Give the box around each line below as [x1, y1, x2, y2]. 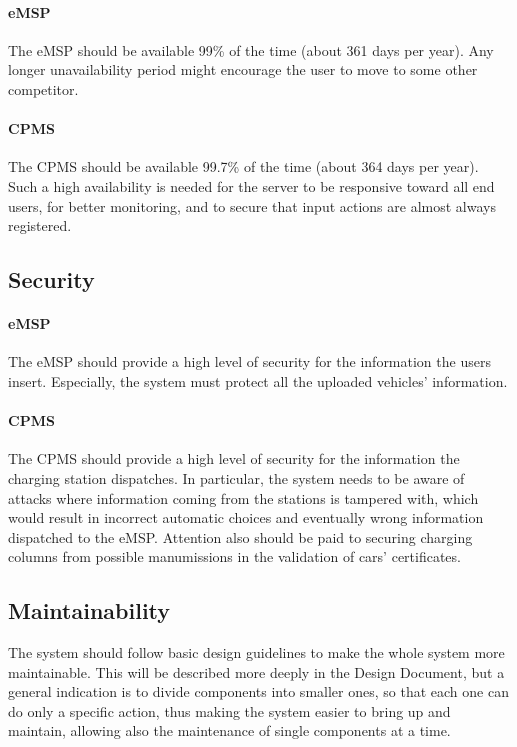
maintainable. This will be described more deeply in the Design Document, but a [8, 661, 505, 682]
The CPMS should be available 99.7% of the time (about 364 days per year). [8, 156, 479, 177]
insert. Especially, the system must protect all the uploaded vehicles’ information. [8, 370, 508, 391]
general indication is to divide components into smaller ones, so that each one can [8, 681, 509, 702]
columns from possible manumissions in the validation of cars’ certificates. [8, 546, 461, 567]
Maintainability [8, 595, 171, 626]
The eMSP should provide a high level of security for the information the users [8, 351, 491, 372]
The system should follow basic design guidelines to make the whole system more [8, 642, 505, 663]
